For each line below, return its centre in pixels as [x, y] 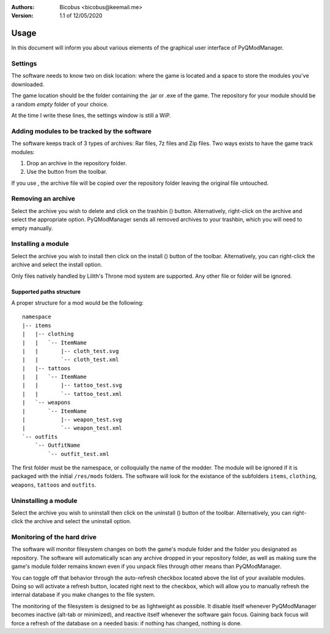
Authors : [23, 7]
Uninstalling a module [44, 501]
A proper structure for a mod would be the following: [77, 302]
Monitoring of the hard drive [54, 537]
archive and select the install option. [57, 265]
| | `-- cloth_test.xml [71, 360]
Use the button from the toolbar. [67, 172]
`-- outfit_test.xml [79, 454]
